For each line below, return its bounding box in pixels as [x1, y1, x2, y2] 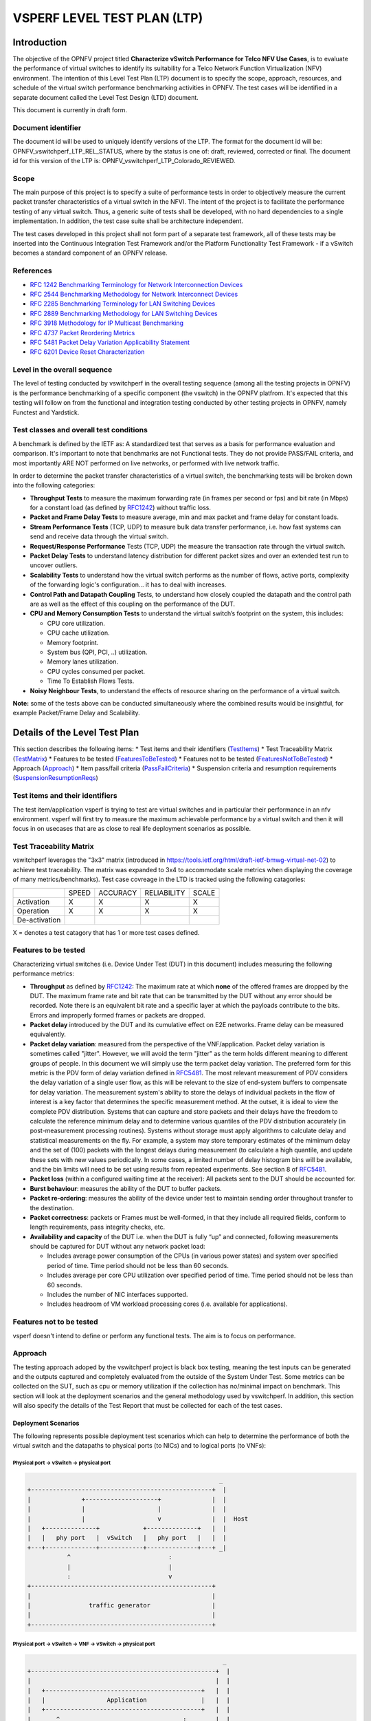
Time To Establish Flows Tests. [47, 677, 135, 685]
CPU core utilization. [47, 619, 106, 627]
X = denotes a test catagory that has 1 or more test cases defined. [12, 928, 200, 936]
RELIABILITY [144, 888, 185, 898]
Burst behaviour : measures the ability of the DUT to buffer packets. [30, 1184, 223, 1192]
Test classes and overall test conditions [12, 425, 148, 435]
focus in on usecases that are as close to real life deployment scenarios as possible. [12, 825, 251, 833]
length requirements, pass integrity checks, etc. [30, 1223, 166, 1232]
